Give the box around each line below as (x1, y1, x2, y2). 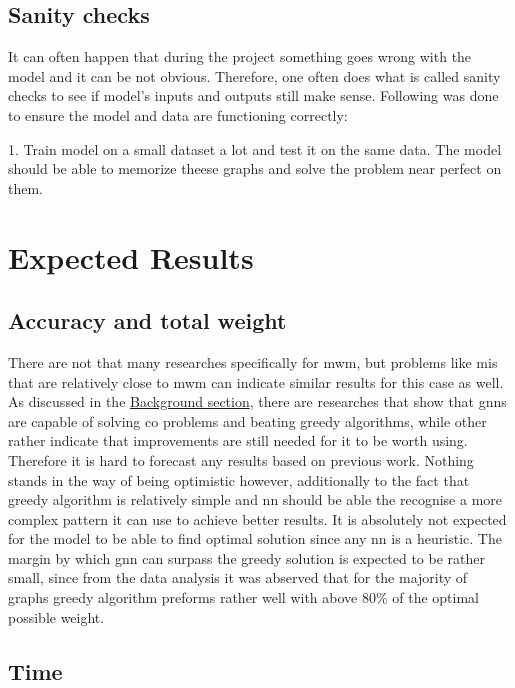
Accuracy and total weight (8, 305, 287, 336)
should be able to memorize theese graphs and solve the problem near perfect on (8, 158, 502, 179)
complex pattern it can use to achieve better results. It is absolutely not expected (8, 508, 507, 529)
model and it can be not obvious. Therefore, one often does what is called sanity (8, 65, 501, 86)
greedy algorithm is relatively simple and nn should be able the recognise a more (8, 489, 503, 510)
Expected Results (8, 236, 254, 277)
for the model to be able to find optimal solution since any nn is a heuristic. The (8, 528, 502, 549)
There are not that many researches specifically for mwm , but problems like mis (8, 351, 498, 372)
